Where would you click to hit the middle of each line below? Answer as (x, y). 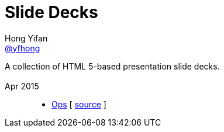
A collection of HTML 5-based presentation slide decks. (112, 66)
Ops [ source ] (79, 105)
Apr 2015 (22, 86)
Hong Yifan (26, 38)
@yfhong (23, 48)
